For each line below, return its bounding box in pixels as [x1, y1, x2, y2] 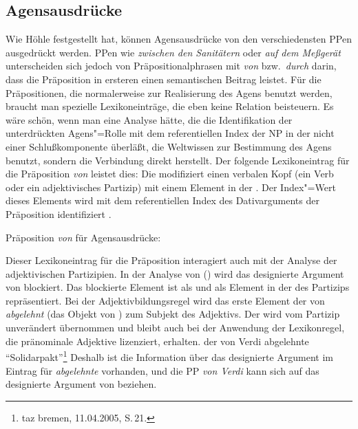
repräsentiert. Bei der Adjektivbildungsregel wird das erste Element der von [6, 293, 325, 307]
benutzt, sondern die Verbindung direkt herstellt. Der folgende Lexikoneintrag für [6, 153, 350, 167]
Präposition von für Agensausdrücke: [6, 230, 161, 244]
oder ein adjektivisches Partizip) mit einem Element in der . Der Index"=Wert [6, 179, 336, 194]
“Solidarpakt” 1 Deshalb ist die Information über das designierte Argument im [6, 348, 333, 364]
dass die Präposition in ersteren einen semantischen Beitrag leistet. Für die [6, 71, 322, 86]
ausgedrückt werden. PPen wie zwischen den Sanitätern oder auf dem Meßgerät [6, 45, 341, 59]
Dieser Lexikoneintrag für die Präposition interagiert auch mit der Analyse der [6, 253, 337, 267]
